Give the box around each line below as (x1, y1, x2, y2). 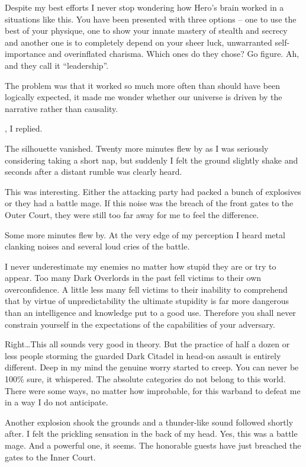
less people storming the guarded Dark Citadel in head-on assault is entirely (5, 349, 281, 362)
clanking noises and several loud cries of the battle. (5, 240, 190, 252)
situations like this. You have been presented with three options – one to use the (5, 12, 297, 25)
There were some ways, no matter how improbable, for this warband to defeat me (5, 384, 301, 396)
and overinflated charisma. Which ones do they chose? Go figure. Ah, (48, 47, 299, 60)
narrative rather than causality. (5, 102, 118, 114)
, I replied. (5, 122, 43, 135)
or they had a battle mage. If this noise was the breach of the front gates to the (5, 197, 294, 209)
